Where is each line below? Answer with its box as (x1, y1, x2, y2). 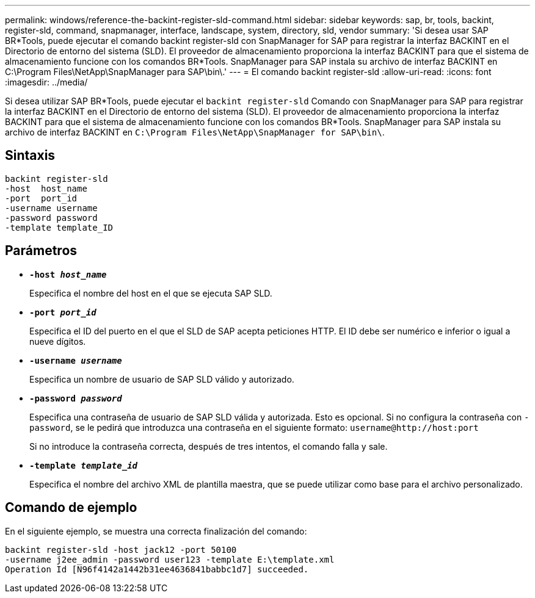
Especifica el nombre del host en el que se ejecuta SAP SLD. (29, 287, 272, 298)
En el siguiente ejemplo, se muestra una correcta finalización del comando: (5, 525, 307, 536)
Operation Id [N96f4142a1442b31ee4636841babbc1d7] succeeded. (5, 564, 309, 574)
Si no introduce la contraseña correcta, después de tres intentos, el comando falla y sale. (29, 441, 388, 452)
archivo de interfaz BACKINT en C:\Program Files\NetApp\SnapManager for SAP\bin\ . (5, 127, 385, 137)
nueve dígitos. (29, 336, 86, 347)
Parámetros (5, 243, 78, 259)
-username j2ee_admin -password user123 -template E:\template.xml (5, 554, 335, 564)
